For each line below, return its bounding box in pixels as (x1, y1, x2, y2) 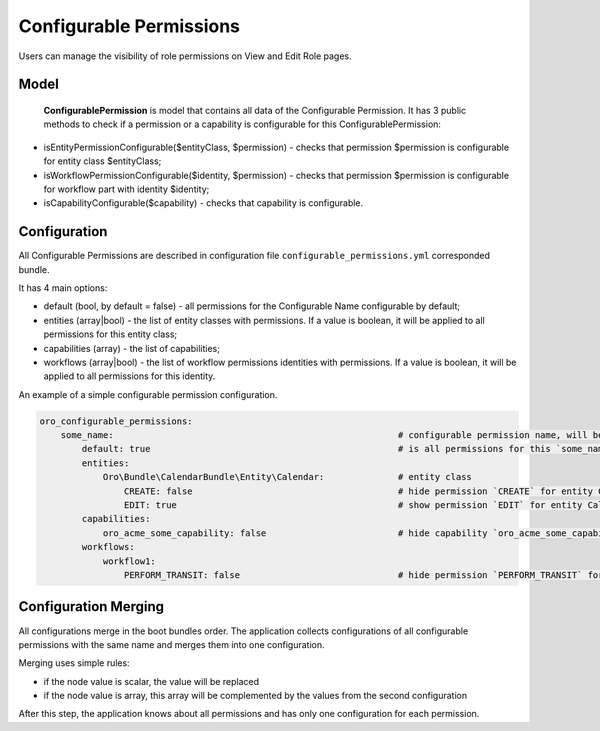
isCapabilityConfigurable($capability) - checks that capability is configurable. (43, 197, 364, 209)
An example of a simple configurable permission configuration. (18, 388, 278, 400)
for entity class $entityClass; (43, 155, 162, 167)
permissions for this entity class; (43, 328, 178, 340)
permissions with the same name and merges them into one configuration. (18, 638, 325, 650)
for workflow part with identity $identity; (43, 183, 210, 195)
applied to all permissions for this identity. (43, 370, 216, 382)
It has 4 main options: (18, 281, 108, 294)
